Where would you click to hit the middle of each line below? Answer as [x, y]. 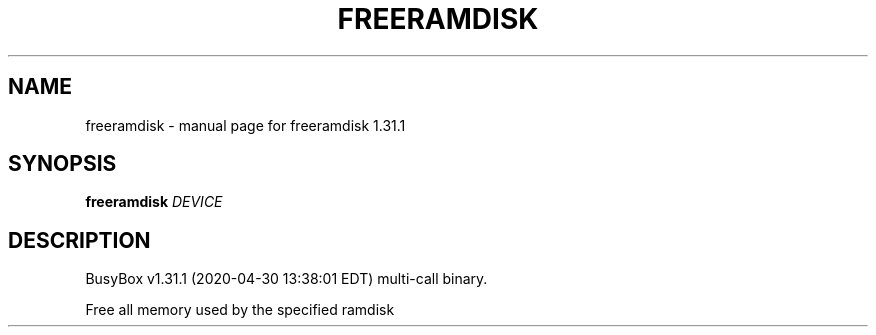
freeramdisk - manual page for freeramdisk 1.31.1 [245, 125]
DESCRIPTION [79, 240]
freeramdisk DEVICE [154, 202]
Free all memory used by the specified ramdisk [240, 310]
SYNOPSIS [62, 164]
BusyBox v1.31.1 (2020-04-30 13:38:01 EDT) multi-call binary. [286, 279]
